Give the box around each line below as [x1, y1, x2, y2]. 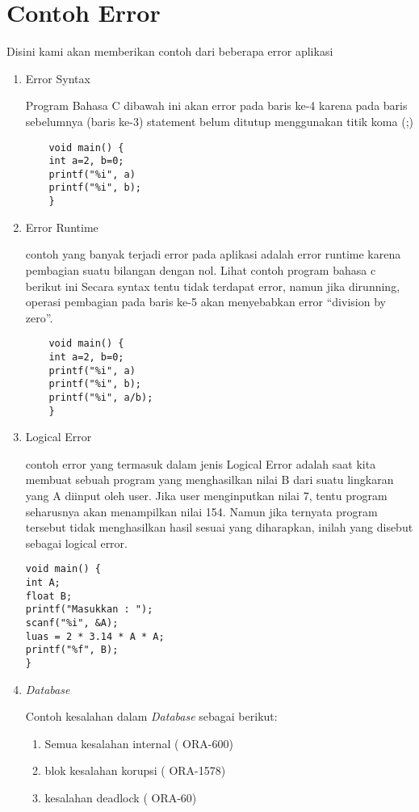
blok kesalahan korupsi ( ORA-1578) [44, 762, 226, 779]
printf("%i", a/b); [48, 391, 153, 403]
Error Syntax [25, 69, 90, 86]
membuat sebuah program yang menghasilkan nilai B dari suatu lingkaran [25, 471, 394, 488]
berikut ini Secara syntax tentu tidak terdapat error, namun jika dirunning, [25, 277, 400, 294]
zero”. [25, 309, 53, 326]
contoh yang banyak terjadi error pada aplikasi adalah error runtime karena [25, 246, 401, 263]
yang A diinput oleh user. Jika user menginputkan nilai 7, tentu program [25, 487, 388, 504]
